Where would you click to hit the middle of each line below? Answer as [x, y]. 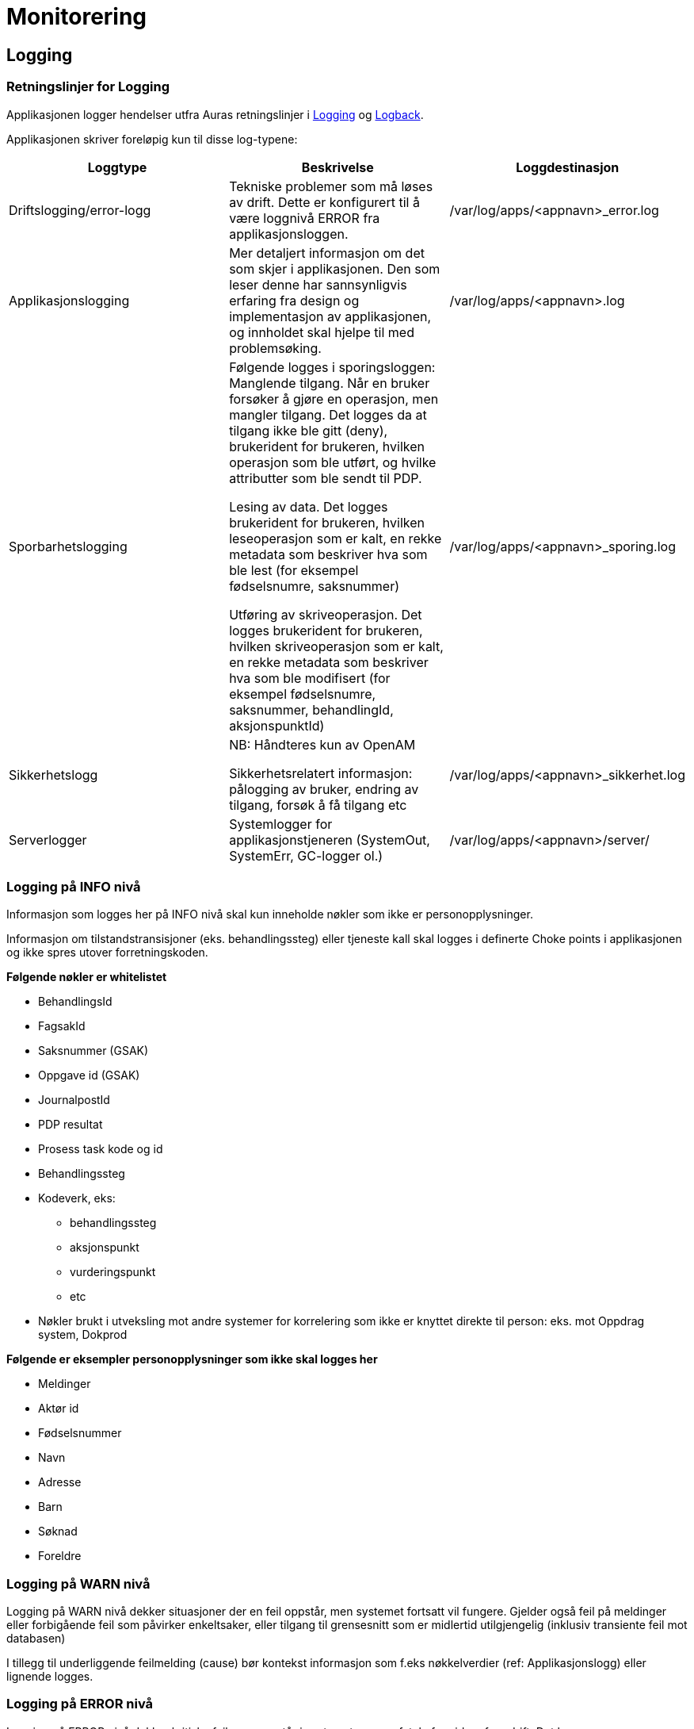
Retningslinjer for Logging [88, 87]
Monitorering [77, 17]
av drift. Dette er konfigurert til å [324, 202]
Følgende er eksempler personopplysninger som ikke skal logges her [192, 1359]
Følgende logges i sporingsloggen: [332, 367]
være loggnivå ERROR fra [305, 218]
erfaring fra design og [294, 300]
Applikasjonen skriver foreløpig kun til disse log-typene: [152, 139]
